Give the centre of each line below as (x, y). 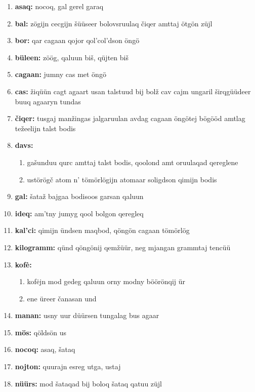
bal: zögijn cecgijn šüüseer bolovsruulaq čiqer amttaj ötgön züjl (114, 23)
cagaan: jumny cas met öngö (60, 74)
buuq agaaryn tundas (48, 101)
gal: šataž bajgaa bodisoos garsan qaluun (79, 196)
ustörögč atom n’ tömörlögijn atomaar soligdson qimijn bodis (122, 179)
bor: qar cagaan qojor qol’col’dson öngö (77, 40)
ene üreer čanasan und (62, 298)
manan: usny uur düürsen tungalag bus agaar (87, 315)
